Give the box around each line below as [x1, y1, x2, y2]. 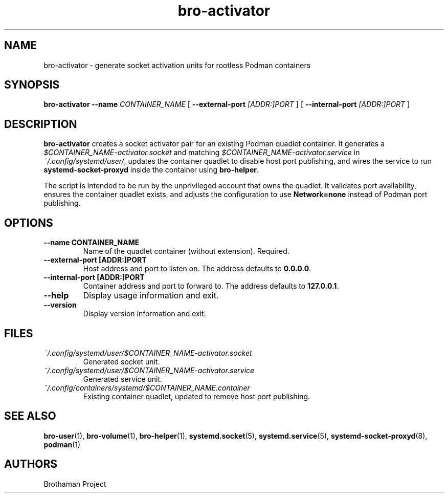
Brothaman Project [43, 479, 106, 488]
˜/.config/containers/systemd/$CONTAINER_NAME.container [43, 383, 250, 392]
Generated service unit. [83, 374, 163, 383]
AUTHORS [4, 458, 58, 471]
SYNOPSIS [4, 78, 60, 92]
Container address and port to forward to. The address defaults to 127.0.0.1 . [83, 282, 339, 291]
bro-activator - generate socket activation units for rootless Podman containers [43, 60, 311, 70]
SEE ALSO [4, 409, 56, 423]
